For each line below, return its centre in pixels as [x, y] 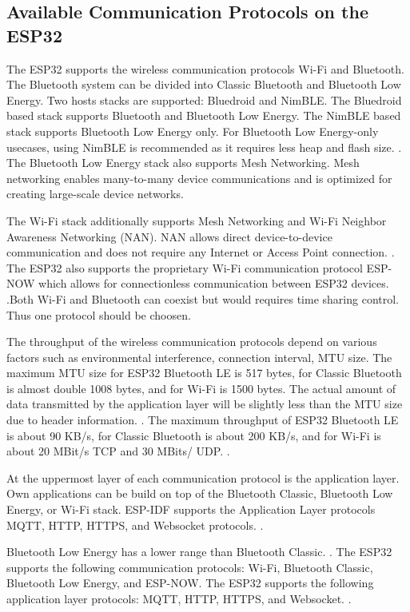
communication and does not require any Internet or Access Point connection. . [201, 252]
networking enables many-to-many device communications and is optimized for [199, 178]
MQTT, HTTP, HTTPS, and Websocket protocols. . [135, 525]
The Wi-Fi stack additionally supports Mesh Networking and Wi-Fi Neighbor [197, 220]
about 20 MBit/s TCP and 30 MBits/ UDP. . [118, 451]
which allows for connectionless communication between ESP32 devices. [214, 283]
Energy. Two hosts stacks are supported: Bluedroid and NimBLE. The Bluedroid [204, 99]
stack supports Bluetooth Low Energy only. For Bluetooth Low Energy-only [193, 131]
